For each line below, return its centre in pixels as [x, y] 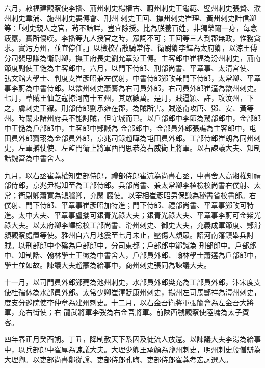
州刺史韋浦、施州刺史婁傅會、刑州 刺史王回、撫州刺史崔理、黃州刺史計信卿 [130, 18]
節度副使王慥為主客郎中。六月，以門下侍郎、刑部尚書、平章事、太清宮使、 [129, 68]
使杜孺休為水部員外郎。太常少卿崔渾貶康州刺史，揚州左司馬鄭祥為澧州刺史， [132, 292]
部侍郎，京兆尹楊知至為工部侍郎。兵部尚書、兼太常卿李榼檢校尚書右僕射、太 [132, 185]
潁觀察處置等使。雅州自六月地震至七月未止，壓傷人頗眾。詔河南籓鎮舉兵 [125, 235]
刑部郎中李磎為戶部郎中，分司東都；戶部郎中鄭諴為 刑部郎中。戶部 [137, 245]
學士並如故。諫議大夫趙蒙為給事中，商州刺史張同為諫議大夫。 [108, 265]
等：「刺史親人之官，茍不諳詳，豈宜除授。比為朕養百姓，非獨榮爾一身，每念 [131, 28]
